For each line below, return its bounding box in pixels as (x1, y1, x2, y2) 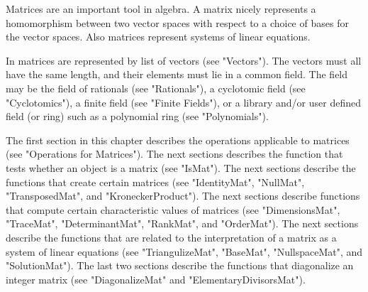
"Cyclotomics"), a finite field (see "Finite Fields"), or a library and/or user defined (6, 94, 361, 109)
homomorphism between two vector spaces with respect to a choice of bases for (6, 15, 349, 30)
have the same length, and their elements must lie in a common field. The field (6, 67, 348, 82)
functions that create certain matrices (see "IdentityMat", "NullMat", (6, 174, 305, 189)
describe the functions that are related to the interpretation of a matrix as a (6, 229, 337, 244)
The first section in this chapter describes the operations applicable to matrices (6, 132, 350, 147)
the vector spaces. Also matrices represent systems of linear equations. (6, 29, 311, 44)
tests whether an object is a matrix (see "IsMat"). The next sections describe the (6, 160, 356, 175)
